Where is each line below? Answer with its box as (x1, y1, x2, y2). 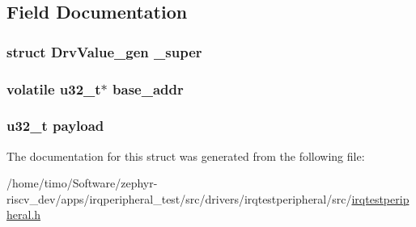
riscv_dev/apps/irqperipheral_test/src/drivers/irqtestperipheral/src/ (6, 190, 352, 207)
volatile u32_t (6, 78, 101, 99)
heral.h (6, 206, 41, 223)
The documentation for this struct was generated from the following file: (6, 147, 365, 164)
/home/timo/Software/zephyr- (6, 174, 158, 191)
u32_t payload (6, 116, 104, 136)
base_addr (112, 78, 184, 99)
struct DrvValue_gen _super (6, 41, 202, 61)
